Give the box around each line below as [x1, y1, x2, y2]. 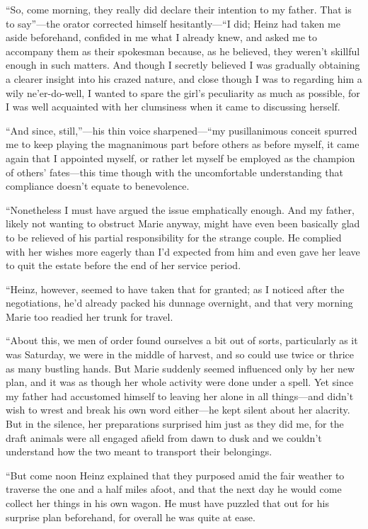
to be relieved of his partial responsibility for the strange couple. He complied [6, 229, 342, 244]
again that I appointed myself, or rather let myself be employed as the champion [6, 150, 355, 165]
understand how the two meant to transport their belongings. [6, 444, 272, 459]
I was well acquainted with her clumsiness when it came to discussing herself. [6, 99, 340, 114]
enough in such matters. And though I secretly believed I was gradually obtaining [6, 57, 360, 72]
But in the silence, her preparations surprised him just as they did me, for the [6, 416, 344, 431]
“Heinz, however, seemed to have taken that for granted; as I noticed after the [6, 281, 345, 296]
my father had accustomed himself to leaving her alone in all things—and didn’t [6, 388, 354, 403]
